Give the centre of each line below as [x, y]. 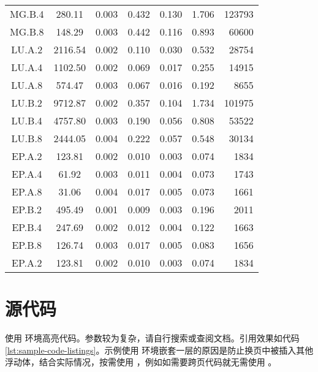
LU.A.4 [27, 67]
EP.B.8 [27, 245]
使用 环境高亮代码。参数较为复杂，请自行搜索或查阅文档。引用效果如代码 [152, 338]
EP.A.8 [27, 192]
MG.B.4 [27, 14]
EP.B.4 [27, 227]
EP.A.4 [27, 174]
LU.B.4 [27, 120]
